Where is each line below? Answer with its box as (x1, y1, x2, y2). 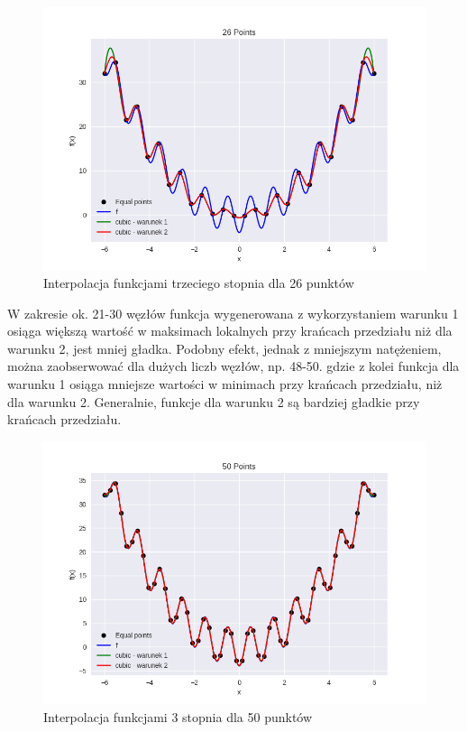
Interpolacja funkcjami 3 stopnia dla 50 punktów (43, 707, 313, 726)
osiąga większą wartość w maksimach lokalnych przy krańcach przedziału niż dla (7, 321, 453, 340)
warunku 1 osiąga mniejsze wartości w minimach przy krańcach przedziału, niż (7, 375, 443, 394)
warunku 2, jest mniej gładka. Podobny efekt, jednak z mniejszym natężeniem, (7, 338, 442, 357)
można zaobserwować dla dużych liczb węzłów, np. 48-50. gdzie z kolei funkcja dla (7, 357, 460, 375)
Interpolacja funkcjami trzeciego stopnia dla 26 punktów (43, 273, 354, 292)
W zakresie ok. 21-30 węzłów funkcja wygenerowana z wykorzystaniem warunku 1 (7, 303, 459, 322)
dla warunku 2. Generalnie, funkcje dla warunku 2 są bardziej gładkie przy (7, 392, 420, 411)
